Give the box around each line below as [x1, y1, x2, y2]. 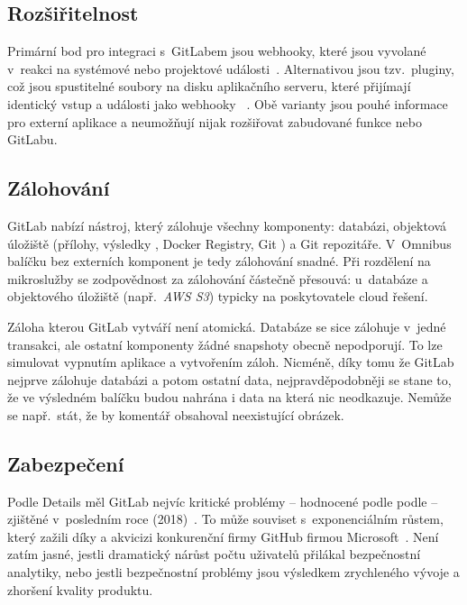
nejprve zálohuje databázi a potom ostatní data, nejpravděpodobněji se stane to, [7, 370, 452, 389]
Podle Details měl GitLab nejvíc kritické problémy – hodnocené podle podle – [7, 491, 438, 510]
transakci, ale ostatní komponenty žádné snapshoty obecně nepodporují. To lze [7, 335, 443, 353]
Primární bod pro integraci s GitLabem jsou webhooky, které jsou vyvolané [7, 41, 426, 60]
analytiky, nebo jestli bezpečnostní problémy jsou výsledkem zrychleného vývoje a [7, 563, 460, 582]
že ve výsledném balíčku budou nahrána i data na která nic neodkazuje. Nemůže [7, 388, 452, 407]
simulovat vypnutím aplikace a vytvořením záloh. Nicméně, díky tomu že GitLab [7, 353, 454, 371]
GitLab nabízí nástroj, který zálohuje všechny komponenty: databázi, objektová [7, 215, 447, 234]
